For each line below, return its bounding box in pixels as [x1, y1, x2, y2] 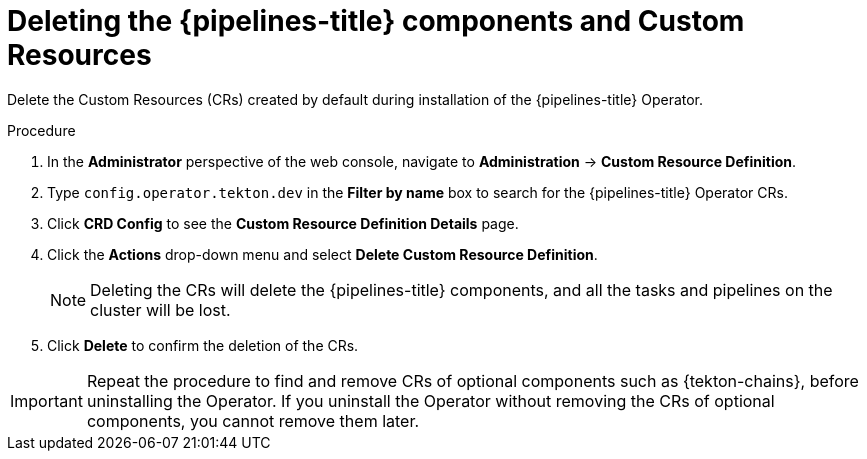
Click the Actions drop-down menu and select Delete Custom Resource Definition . [47, 245, 598, 263]
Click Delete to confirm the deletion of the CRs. [47, 336, 359, 354]
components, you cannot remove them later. [86, 410, 420, 431]
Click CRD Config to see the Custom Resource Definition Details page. [47, 214, 519, 232]
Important [10, 390, 83, 411]
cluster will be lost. [90, 299, 231, 320]
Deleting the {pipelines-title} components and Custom [7, 4, 745, 38]
